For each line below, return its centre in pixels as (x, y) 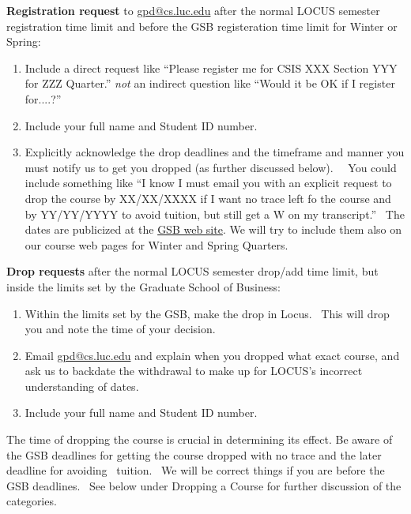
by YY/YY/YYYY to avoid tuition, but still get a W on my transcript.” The (215, 214)
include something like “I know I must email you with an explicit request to (208, 183)
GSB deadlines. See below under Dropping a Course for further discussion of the (204, 485)
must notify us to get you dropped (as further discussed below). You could (211, 167)
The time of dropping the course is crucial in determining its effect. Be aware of (200, 439)
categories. (32, 501)
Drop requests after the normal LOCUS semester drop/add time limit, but (192, 271)
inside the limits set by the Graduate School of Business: (143, 286)
